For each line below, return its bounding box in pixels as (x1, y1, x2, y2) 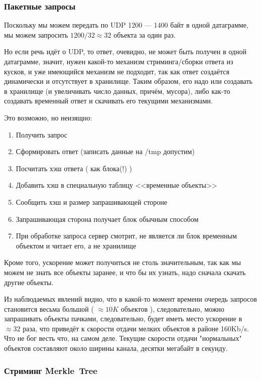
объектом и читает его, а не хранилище (16, 240, 137, 250)
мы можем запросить (4, 29, 68, 40)
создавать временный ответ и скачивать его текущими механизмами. (4, 95, 213, 106)
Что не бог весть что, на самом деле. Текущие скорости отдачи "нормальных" (4, 333, 242, 343)
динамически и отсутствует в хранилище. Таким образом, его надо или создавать (4, 76, 252, 86)
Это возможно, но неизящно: (4, 112, 92, 122)
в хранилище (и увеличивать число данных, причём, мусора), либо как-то (4, 85, 230, 96)
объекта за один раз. (113, 29, 176, 40)
